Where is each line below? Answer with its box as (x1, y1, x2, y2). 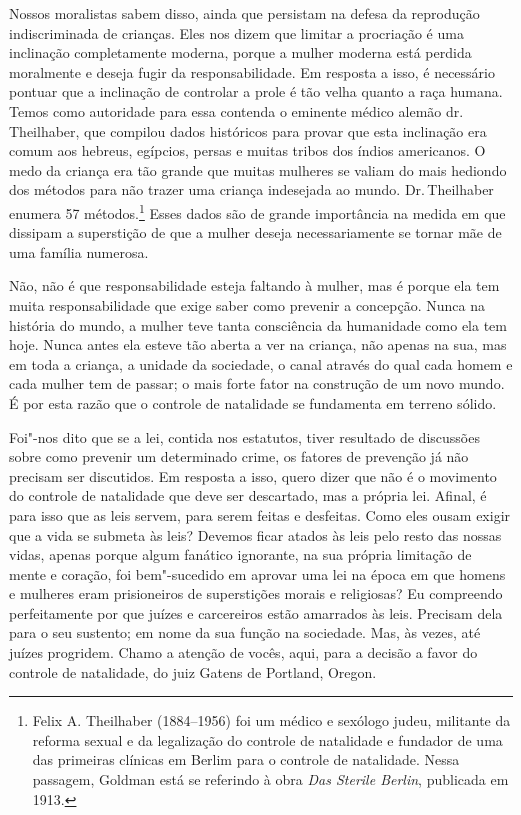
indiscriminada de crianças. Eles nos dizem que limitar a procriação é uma (9, 22, 464, 43)
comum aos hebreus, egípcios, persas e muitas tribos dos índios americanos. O (9, 140, 486, 161)
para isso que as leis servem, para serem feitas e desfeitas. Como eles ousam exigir (9, 504, 511, 525)
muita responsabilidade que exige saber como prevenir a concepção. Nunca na (9, 294, 485, 315)
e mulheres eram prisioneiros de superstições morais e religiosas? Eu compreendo (9, 583, 503, 604)
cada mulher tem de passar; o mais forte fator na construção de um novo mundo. (9, 373, 505, 394)
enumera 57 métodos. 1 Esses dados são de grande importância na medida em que (9, 199, 506, 223)
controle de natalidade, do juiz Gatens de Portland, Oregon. (9, 661, 377, 682)
